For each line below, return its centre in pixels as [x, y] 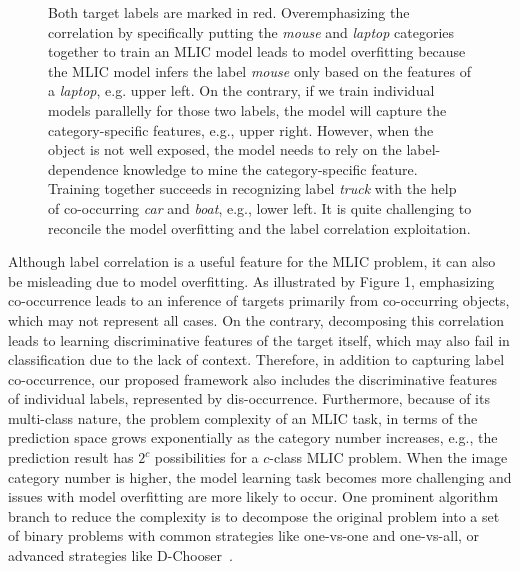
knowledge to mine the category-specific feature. [270, 168]
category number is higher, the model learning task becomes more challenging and [260, 476]
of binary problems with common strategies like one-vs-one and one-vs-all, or [244, 535]
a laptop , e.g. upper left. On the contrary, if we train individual [241, 90]
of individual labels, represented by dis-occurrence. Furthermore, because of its [249, 398]
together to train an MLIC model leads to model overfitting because [257, 51]
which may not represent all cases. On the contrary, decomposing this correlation [256, 319]
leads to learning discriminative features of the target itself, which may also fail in [259, 339]
